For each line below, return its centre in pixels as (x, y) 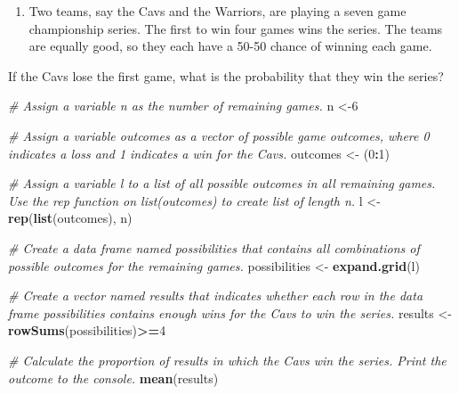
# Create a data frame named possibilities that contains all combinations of (214, 247)
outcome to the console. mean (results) (113, 378)
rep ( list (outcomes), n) (70, 218)
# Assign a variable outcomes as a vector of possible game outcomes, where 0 (219, 135)
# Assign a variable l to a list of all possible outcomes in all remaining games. (222, 183)
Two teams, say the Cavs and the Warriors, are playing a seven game (217, 11)
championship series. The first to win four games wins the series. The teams (236, 28)
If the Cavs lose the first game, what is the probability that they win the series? (226, 75)
